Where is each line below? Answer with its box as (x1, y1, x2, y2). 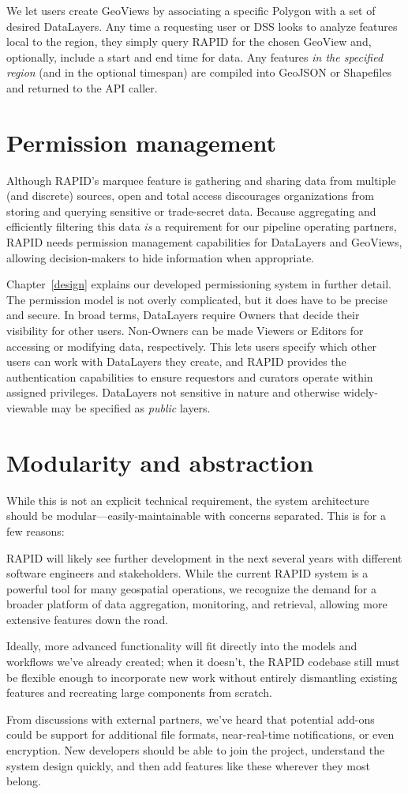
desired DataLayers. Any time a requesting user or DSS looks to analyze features (6, 17, 398, 34)
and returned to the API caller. (6, 79, 158, 96)
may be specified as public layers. (51, 400, 211, 416)
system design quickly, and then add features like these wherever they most (6, 757, 370, 773)
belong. (6, 773, 41, 789)
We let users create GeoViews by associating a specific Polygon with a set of (6, 2, 376, 18)
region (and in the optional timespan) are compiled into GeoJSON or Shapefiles (6, 64, 391, 81)
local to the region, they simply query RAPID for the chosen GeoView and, (6, 33, 372, 50)
